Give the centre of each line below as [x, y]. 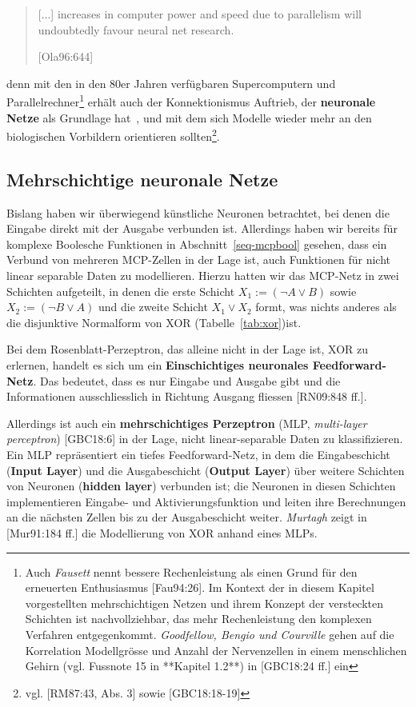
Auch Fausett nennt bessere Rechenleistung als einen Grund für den [191, 571]
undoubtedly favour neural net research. [136, 29]
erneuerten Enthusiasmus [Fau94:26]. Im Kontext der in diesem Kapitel [200, 587]
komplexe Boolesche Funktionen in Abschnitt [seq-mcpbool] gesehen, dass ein [197, 244]
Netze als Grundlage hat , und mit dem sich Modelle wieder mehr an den [189, 117]
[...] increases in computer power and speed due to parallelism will [200, 14]
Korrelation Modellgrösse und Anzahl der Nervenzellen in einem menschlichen [216, 650]
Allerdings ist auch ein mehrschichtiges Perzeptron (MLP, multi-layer [187, 423]
